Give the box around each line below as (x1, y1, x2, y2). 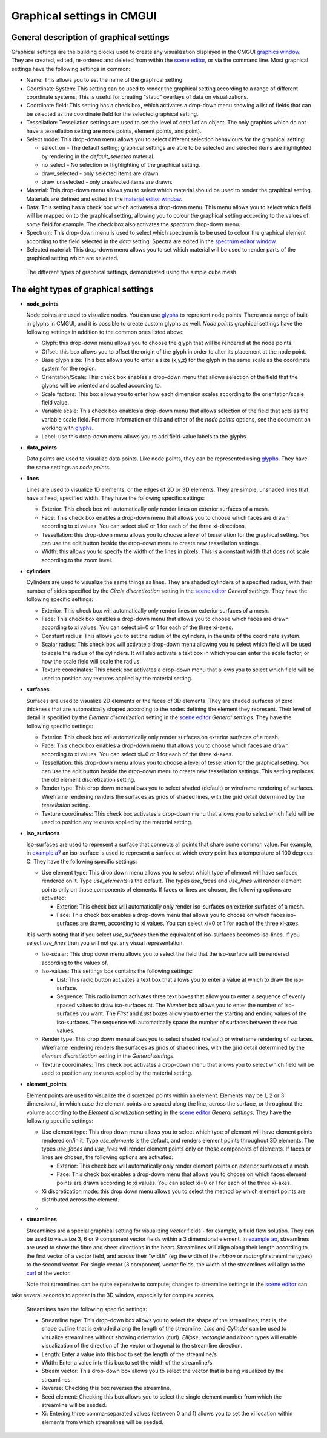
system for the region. (41, 365, 97, 372)
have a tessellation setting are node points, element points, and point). (26, 127, 202, 135)
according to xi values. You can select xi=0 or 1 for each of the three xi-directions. (41, 522, 246, 530)
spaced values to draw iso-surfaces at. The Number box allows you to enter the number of (56, 1001, 283, 1009)
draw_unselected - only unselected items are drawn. (41, 178, 173, 185)
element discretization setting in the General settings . (41, 1052, 175, 1060)
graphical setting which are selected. (26, 255, 119, 262)
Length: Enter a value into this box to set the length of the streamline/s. (41, 1350, 219, 1358)
